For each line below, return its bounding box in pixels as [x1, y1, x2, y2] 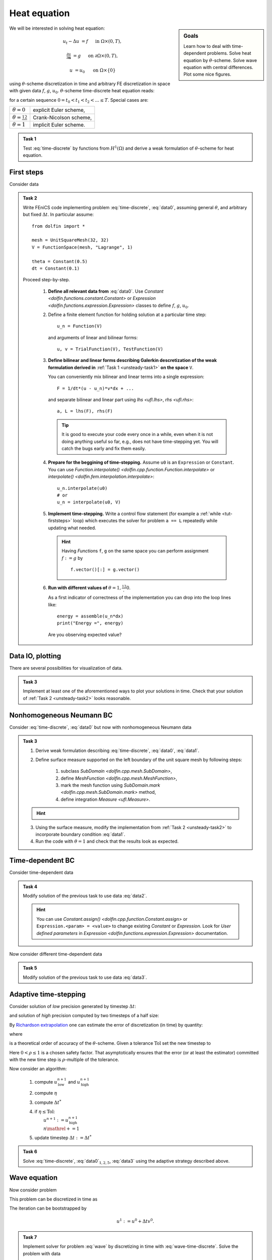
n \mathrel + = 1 [43, 1126, 80, 1131]
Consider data [9, 181, 39, 187]
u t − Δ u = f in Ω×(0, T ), [62, 38, 122, 45]
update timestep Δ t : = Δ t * [34, 1134, 92, 1141]
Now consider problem [9, 1187, 57, 1193]
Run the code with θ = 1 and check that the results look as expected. [35, 838, 179, 844]
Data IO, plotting [9, 652, 61, 660]
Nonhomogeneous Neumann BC [9, 711, 113, 719]
